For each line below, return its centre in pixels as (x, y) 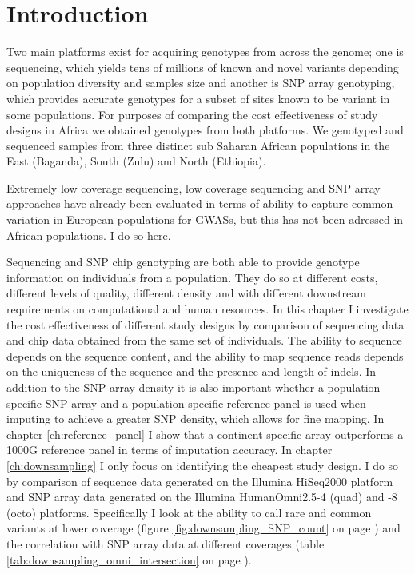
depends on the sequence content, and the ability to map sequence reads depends (205, 355)
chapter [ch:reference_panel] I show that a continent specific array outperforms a (205, 434)
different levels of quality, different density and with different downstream (186, 293)
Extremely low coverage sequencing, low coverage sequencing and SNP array (194, 187)
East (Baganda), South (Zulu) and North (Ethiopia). (136, 161)
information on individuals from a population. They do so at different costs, (192, 277)
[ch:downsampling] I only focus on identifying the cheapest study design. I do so (203, 465)
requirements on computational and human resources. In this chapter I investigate (207, 309)
